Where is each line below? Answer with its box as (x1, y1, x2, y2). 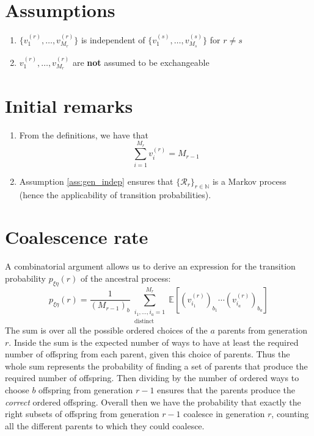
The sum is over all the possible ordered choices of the (5, 323, 208, 336)
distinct (134, 318, 155, 324)
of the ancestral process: (81, 271, 171, 284)
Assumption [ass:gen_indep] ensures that (19, 174, 173, 187)
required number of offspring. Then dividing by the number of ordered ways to (5, 371, 299, 384)
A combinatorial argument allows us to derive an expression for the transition (5, 260, 296, 273)
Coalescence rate (5, 224, 148, 249)
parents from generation (217, 323, 307, 336)
